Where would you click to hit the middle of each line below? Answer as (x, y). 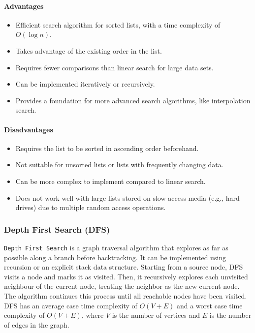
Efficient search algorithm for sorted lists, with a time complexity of (118, 24)
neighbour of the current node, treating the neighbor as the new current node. (122, 286)
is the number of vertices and (156, 315)
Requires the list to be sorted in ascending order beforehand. (107, 148)
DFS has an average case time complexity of (71, 305)
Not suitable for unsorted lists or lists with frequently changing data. (119, 165)
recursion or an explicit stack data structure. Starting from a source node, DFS (124, 267)
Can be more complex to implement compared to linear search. (111, 181)
